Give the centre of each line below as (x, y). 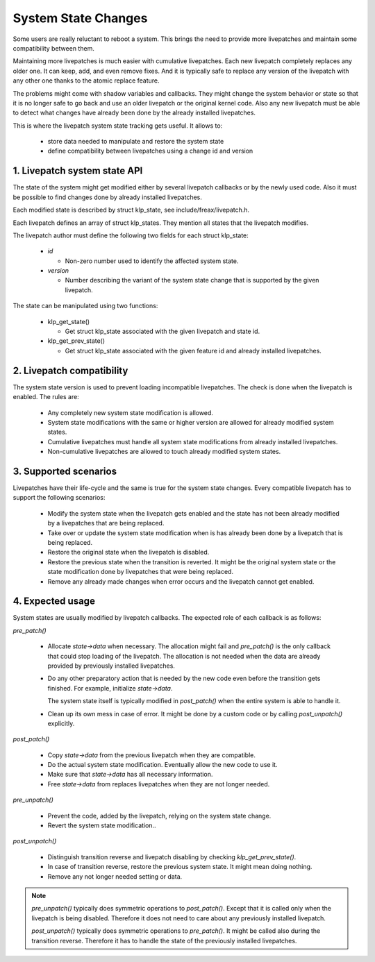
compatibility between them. (54, 48)
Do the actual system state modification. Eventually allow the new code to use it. (162, 765)
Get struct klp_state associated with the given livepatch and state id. (162, 331)
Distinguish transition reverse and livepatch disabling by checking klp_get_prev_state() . (172, 856)
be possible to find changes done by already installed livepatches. (108, 197)
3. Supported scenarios (65, 471)
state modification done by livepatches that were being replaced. (141, 572)
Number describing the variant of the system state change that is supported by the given (192, 280)
